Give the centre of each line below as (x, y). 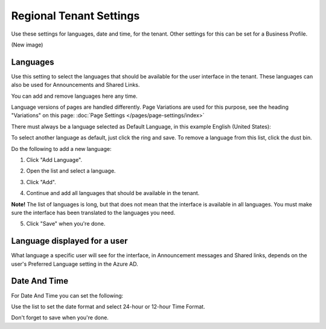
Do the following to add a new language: (61, 149)
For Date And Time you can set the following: (67, 295)
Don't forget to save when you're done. (60, 318)
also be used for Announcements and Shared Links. (75, 85)
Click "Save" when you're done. (66, 224)
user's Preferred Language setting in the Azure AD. (75, 264)
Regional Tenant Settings (75, 16)
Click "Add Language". (54, 159)
